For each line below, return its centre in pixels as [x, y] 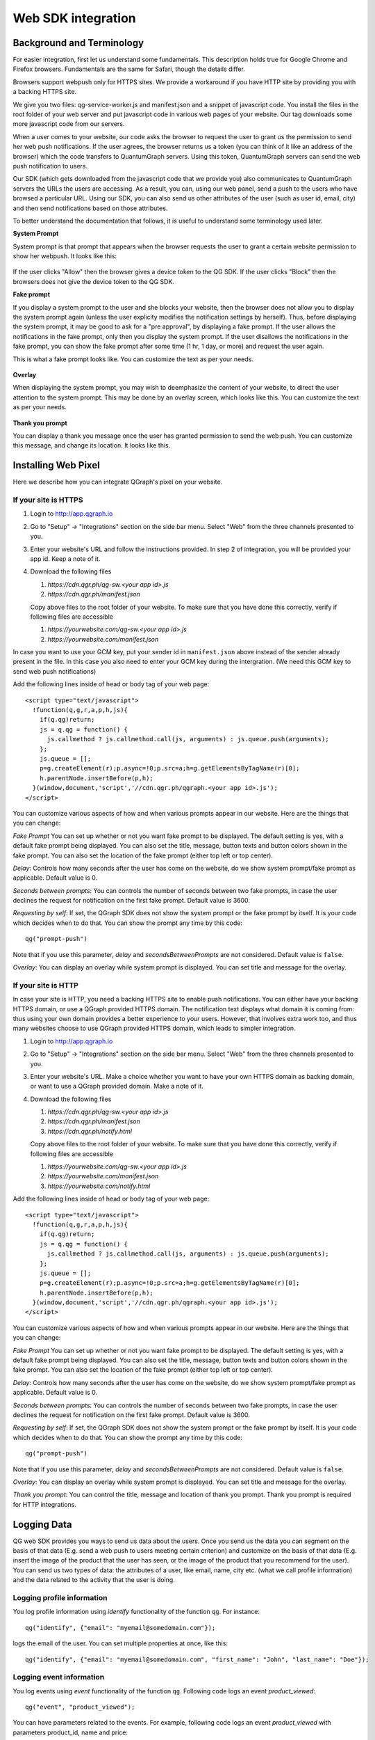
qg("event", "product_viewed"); [80, 1707]
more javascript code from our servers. [69, 124]
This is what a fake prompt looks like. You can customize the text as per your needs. [133, 359]
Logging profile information [60, 1597]
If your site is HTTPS [48, 500]
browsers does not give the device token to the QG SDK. [94, 281]
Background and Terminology [78, 43]
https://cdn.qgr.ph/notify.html [90, 1131]
